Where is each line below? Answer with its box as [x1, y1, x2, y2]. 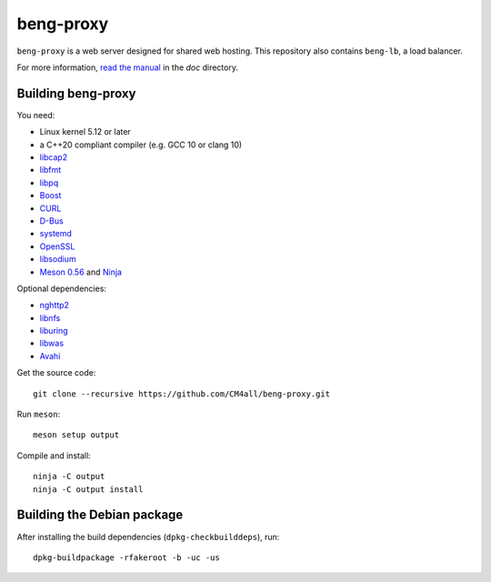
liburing [39, 326, 68, 336]
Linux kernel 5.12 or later [39, 126, 131, 137]
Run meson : [16, 409, 61, 420]
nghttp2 [39, 300, 70, 311]
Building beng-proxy [16, 85, 136, 101]
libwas [39, 337, 64, 349]
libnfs [39, 312, 61, 323]
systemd [39, 228, 73, 239]
